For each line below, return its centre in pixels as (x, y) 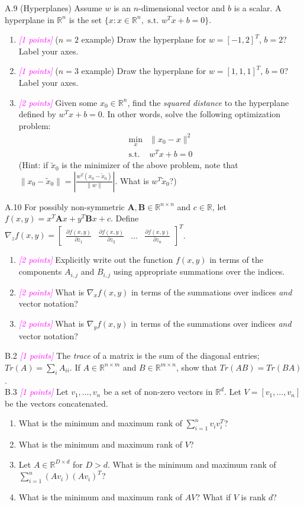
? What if (214, 497)
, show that (196, 367)
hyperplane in (30, 19)
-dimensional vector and (182, 8)
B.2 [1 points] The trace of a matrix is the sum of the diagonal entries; (132, 356)
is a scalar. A (258, 8)
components (40, 271)
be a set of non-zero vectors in (158, 392)
